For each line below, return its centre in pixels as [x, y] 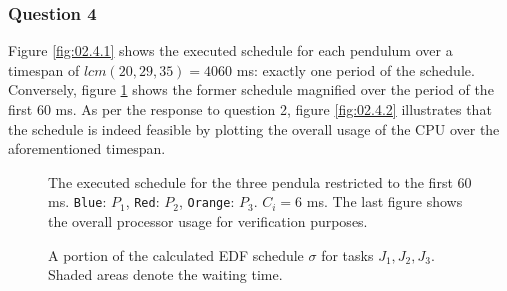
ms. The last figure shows [384, 201]
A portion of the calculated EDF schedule [176, 254]
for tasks [347, 254]
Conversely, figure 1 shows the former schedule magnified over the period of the [251, 89]
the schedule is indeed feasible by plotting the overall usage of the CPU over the [254, 128]
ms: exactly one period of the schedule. [355, 69]
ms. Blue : [77, 201]
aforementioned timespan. [87, 148]
